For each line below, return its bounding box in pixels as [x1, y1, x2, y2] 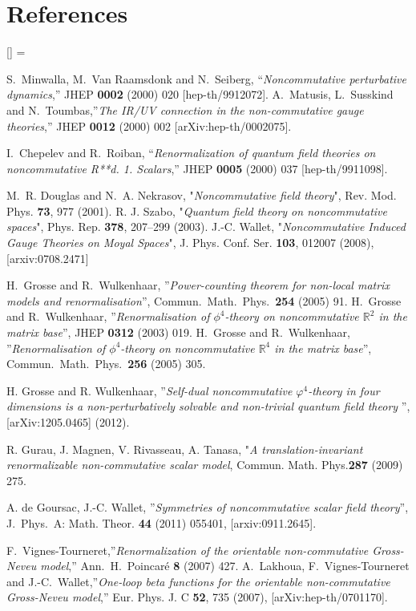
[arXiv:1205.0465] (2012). [6, 414, 130, 430]
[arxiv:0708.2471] [6, 249, 89, 266]
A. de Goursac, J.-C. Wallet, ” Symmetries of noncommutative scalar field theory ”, [6, 499, 409, 516]
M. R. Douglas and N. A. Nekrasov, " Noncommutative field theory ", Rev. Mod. [6, 187, 397, 204]
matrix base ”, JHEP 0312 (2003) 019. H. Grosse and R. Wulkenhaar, [6, 324, 350, 341]
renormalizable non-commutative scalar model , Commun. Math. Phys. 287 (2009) [6, 456, 403, 473]
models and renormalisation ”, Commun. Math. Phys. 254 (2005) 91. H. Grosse [6, 292, 402, 309]
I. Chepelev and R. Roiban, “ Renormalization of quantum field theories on [6, 144, 376, 161]
